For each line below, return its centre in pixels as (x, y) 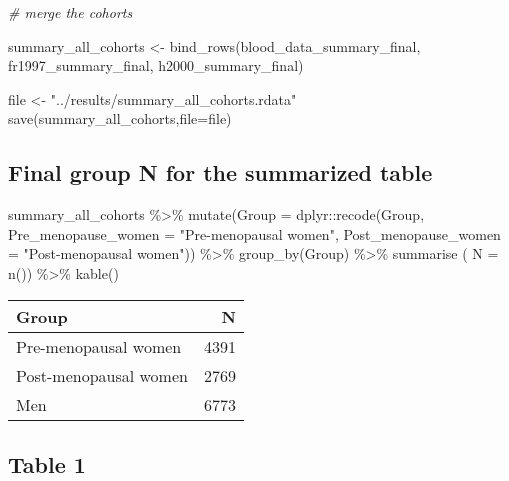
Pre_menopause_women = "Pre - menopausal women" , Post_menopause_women (254, 233)
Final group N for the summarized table (220, 172)
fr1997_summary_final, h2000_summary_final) (156, 65)
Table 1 (47, 463)
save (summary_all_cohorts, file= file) (120, 118)
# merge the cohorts (70, 12)
